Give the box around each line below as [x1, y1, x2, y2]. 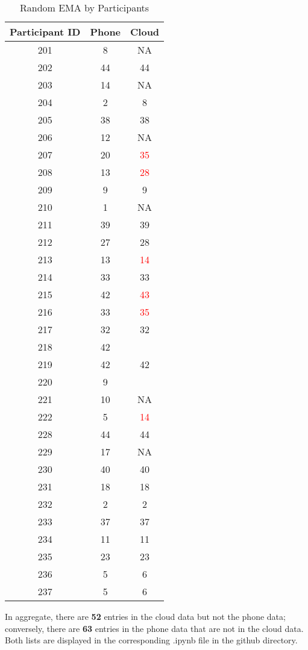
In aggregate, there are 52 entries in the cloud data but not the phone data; [5, 610, 286, 622]
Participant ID [10, 25, 81, 39]
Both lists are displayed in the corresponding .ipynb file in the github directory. [5, 634, 298, 646]
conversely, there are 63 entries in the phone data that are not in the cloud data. [5, 622, 304, 634]
